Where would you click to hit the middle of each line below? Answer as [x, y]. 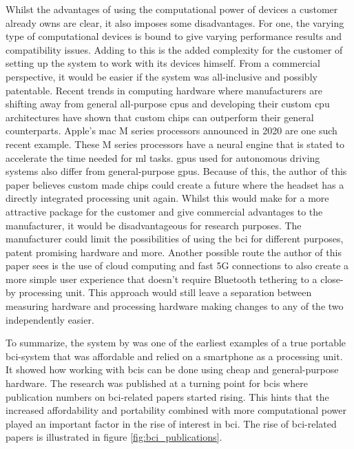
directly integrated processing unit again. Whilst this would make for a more [167, 198]
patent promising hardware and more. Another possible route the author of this [174, 252]
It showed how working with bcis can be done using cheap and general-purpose [172, 369]
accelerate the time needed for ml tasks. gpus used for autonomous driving [163, 157]
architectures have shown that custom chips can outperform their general [160, 117]
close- [332, 279]
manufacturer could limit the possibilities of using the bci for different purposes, [175, 239]
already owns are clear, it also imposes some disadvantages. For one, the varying [175, 22]
